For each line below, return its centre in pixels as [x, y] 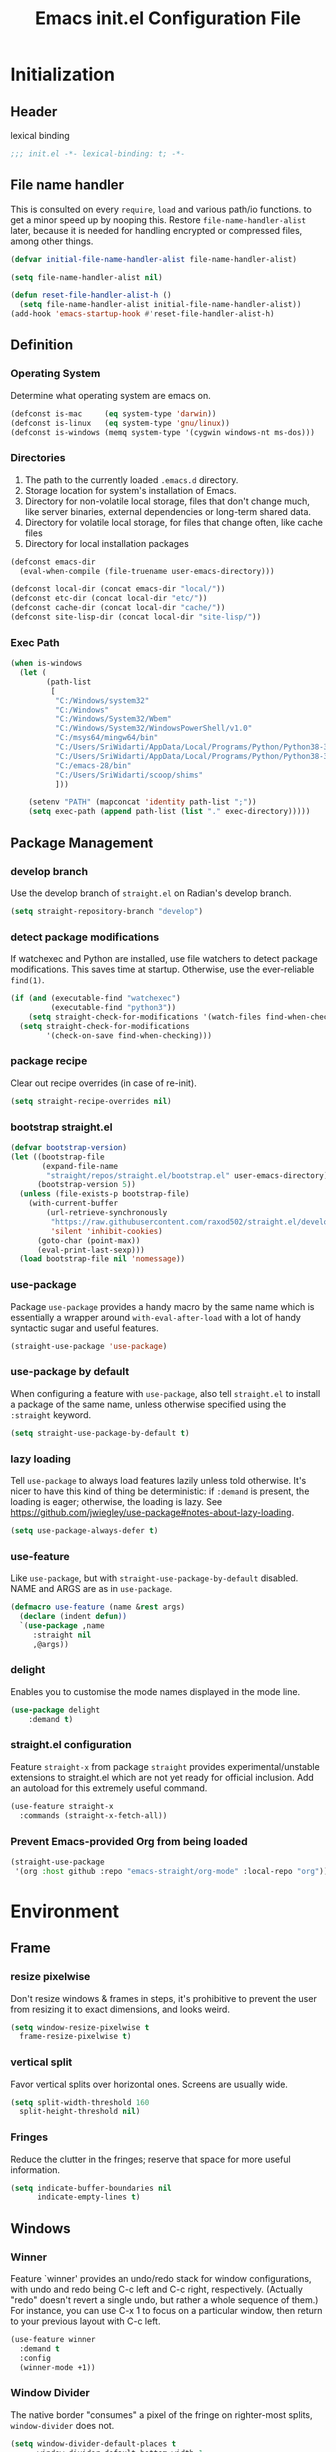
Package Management [82, 842]
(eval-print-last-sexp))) [90, 1250]
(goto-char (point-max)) [88, 1240]
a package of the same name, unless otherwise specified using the [148, 1404]
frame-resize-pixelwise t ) [75, 2037]
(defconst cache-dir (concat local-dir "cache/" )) [118, 608]
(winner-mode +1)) [58, 2367]
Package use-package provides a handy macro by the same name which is [162, 1306]
